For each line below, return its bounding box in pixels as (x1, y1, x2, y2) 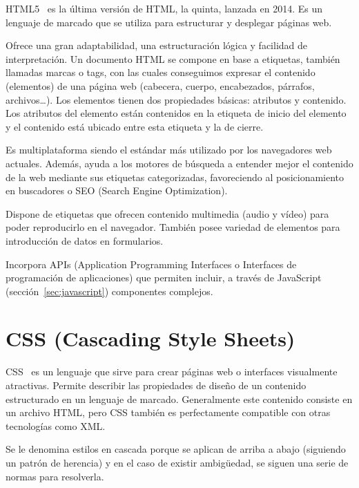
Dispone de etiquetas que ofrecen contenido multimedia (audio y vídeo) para (6, 206, 329, 220)
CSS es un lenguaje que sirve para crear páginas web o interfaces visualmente (6, 364, 338, 379)
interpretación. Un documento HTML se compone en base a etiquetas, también (6, 51, 340, 66)
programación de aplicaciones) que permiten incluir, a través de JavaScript (6, 270, 322, 285)
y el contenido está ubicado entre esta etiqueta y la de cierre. (6, 119, 264, 133)
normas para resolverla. (6, 469, 104, 483)
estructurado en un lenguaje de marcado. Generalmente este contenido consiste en (6, 391, 353, 406)
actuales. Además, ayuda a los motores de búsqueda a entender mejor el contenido (6, 156, 353, 170)
